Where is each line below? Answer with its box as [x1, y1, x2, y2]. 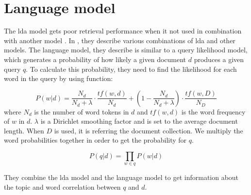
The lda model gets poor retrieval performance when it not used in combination [4, 26, 242, 36]
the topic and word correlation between [4, 182, 121, 192]
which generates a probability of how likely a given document [4, 54, 186, 64]
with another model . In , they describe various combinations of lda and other [4, 35, 235, 45]
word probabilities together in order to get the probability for [4, 135, 187, 145]
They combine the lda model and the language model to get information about [4, 172, 239, 182]
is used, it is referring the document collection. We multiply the [54, 125, 243, 135]
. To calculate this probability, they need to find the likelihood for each [26, 64, 237, 74]
